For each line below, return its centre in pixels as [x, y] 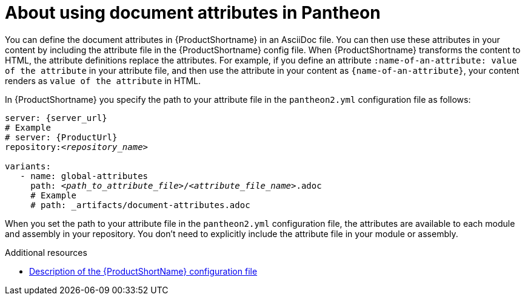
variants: [28, 166]
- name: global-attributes [84, 176]
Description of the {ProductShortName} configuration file [143, 271]
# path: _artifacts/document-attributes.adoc [140, 205]
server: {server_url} [56, 118]
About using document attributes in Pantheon [193, 13]
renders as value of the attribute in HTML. [103, 80]
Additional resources [46, 252]
